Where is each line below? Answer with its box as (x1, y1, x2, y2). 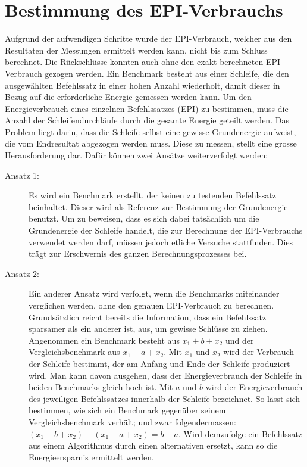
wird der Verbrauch (223, 345, 295, 358)
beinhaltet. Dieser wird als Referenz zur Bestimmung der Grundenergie (29, 200, 288, 213)
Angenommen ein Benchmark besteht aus (29, 334, 180, 346)
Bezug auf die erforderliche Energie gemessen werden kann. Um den (5, 91, 252, 103)
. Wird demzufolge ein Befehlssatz (178, 427, 303, 440)
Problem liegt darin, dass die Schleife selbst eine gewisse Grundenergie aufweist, (5, 125, 296, 138)
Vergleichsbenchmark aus (29, 345, 120, 358)
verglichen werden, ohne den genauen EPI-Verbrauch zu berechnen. (29, 299, 274, 311)
